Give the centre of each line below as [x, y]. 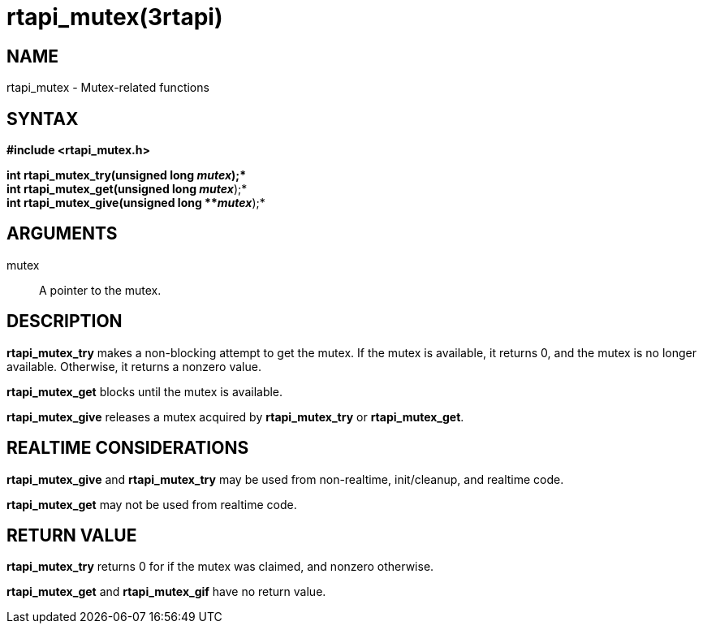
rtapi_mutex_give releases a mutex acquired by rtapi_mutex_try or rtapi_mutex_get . [235, 416]
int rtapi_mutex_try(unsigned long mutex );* [126, 175]
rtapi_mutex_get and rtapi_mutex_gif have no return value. [166, 592]
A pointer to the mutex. [100, 290]
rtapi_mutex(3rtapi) [115, 17]
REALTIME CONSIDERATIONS [128, 448]
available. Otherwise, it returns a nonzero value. [134, 366]
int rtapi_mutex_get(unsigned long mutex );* [127, 189]
